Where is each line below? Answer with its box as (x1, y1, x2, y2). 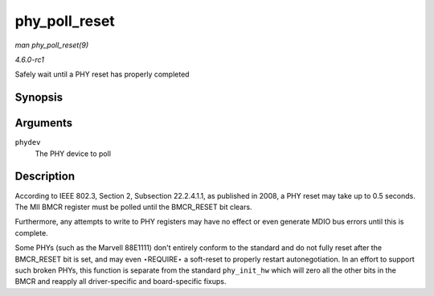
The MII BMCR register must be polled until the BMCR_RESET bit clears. (14, 202, 252, 212)
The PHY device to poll (35, 149, 112, 158)
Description (14, 170, 76, 183)
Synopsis (14, 91, 63, 105)
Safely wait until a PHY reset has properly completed (14, 69, 190, 80)
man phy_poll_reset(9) (14, 40, 88, 50)
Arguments (14, 117, 73, 130)
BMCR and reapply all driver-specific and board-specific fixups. (14, 277, 227, 286)
